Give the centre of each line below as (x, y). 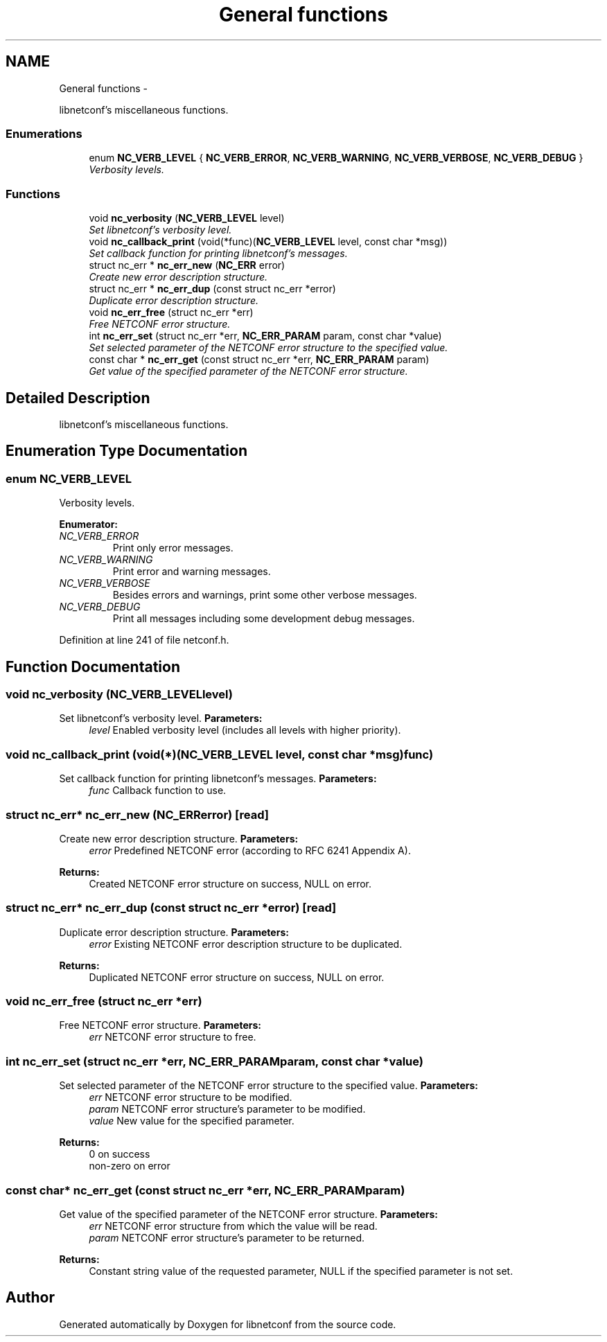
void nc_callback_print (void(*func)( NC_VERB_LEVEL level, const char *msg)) (268, 242)
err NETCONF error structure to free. (173, 1037)
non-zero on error (130, 1166)
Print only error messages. (173, 548)
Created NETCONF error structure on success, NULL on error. (230, 883)
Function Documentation (93, 666)
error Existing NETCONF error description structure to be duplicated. (246, 944)
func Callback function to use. (158, 791)
